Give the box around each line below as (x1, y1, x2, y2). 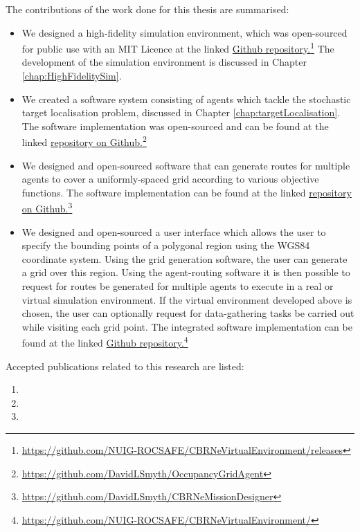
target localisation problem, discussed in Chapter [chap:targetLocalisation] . (21, 105, 341, 120)
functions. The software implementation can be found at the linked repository (21, 185, 352, 199)
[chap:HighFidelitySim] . (21, 68, 122, 83)
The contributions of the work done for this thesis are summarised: (6, 2, 289, 16)
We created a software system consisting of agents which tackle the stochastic (21, 91, 351, 106)
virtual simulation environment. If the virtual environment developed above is (21, 292, 352, 306)
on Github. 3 (21, 199, 73, 216)
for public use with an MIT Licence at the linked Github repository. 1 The (21, 39, 334, 55)
